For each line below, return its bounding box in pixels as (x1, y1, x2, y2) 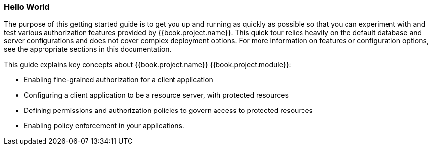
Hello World (4, 2, 50, 12)
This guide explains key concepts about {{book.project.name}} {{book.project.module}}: (4, 60, 291, 69)
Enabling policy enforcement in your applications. (24, 121, 184, 130)
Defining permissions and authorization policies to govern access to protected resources (24, 106, 313, 115)
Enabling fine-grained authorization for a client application (24, 75, 213, 84)
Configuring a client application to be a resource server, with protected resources (24, 91, 289, 100)
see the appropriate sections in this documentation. (4, 45, 172, 54)
